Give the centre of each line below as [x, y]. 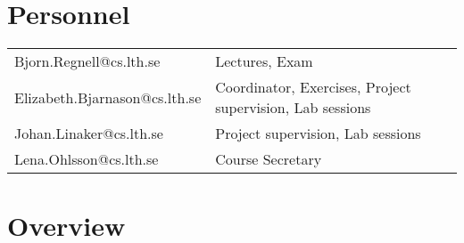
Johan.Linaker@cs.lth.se [89, 134]
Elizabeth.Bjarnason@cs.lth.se [108, 97]
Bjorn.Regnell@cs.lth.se [87, 61]
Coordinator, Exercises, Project [313, 87]
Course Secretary [269, 159]
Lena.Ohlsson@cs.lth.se [87, 159]
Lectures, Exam [264, 61]
